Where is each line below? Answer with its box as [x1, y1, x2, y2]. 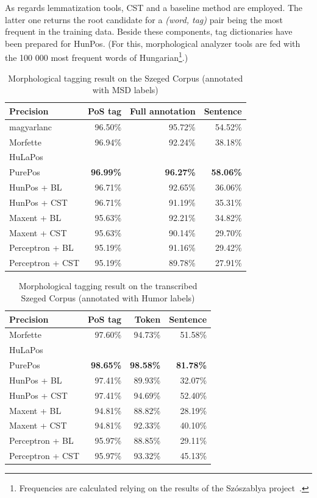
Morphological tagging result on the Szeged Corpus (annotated [8, 71, 243, 84]
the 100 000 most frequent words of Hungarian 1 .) [5, 49, 188, 64]
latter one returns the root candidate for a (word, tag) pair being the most [5, 13, 283, 26]
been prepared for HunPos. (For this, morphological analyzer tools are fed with [5, 37, 301, 49]
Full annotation [130, 104, 196, 117]
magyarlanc [9, 120, 52, 133]
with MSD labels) [92, 83, 158, 96]
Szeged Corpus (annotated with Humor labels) [21, 291, 195, 304]
